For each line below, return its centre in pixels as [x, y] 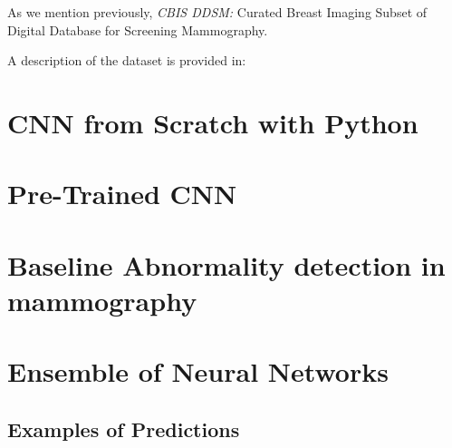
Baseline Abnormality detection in [226, 264]
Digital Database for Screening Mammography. [138, 29]
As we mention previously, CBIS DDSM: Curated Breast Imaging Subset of [217, 12]
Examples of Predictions [124, 429]
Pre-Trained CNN [122, 194]
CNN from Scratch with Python [213, 122]
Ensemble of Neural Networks [198, 371]
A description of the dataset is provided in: [127, 60]
